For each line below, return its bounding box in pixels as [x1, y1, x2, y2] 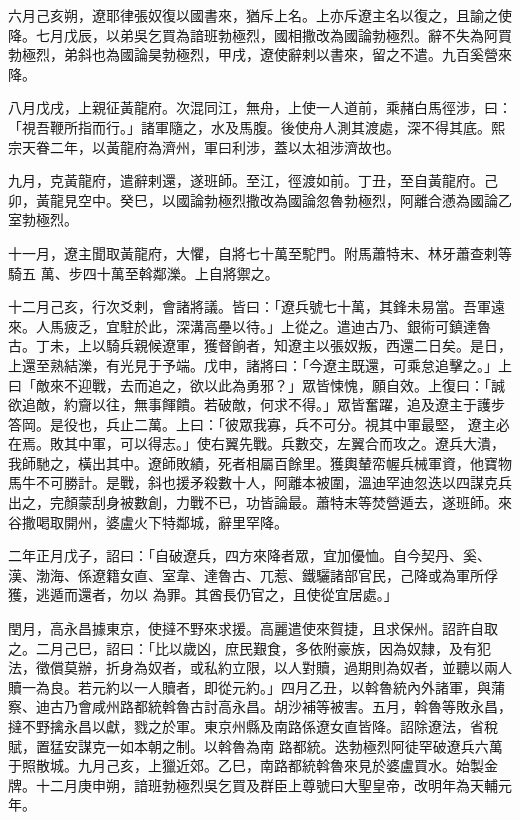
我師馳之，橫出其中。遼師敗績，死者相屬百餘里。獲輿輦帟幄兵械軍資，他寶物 [8, 452, 512, 473]
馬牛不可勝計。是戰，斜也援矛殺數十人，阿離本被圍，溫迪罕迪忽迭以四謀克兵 [8, 472, 512, 493]
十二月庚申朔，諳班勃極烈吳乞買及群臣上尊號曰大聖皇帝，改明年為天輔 [35, 774, 498, 795]
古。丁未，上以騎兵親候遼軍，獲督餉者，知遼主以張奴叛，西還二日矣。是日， [8, 335, 512, 356]
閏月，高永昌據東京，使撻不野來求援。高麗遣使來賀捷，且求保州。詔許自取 [8, 618, 498, 639]
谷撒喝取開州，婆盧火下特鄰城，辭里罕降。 [8, 511, 288, 532]
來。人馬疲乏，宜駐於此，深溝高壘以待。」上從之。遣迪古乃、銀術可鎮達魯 [8, 315, 491, 336]
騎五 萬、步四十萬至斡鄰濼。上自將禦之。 [8, 262, 279, 283]
